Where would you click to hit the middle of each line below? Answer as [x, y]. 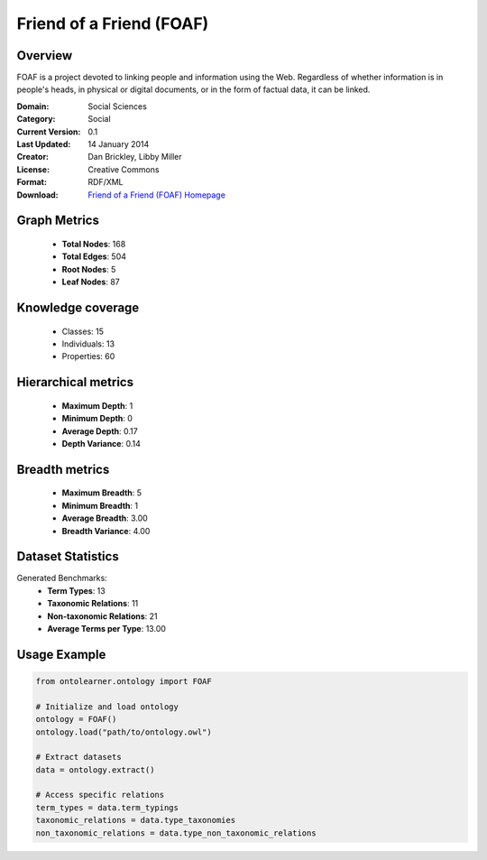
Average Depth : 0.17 [100, 431]
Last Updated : [44, 144]
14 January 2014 [119, 144]
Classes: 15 [83, 331]
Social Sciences [118, 106]
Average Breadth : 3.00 [105, 518]
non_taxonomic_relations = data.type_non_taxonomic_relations [176, 833]
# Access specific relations [100, 795]
